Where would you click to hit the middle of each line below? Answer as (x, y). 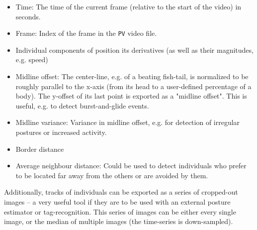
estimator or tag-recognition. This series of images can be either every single (120, 211)
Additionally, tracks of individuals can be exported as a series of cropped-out (121, 192)
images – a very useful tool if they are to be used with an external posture (117, 201)
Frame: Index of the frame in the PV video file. (86, 33)
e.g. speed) (32, 59)
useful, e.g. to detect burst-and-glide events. (82, 105)
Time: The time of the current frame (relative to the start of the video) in (128, 6)
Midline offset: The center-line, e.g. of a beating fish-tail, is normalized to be (132, 76)
